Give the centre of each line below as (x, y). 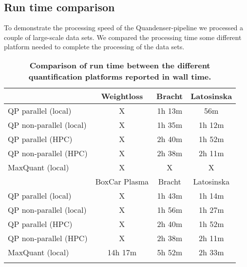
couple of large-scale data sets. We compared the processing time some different (123, 37)
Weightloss (122, 96)
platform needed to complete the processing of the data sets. (94, 47)
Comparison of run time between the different (120, 65)
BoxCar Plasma (122, 181)
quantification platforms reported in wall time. (120, 76)
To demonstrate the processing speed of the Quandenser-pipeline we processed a (124, 28)
